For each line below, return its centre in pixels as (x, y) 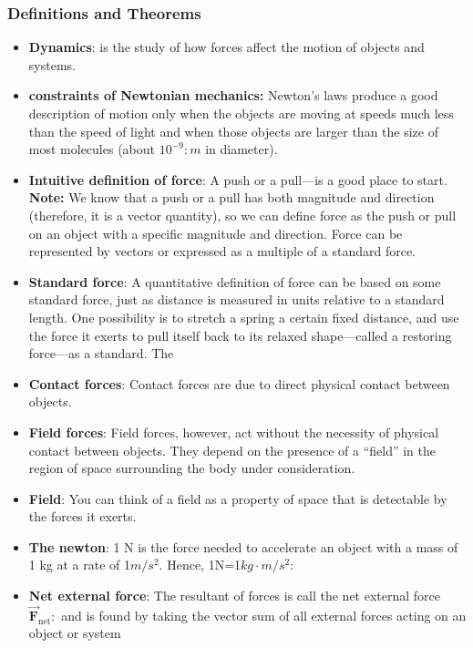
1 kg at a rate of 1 (80, 565)
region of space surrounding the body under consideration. (192, 468)
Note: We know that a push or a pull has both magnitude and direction (231, 197)
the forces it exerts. (82, 516)
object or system (75, 633)
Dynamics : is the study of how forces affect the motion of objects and (226, 47)
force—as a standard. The (101, 353)
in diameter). (242, 149)
